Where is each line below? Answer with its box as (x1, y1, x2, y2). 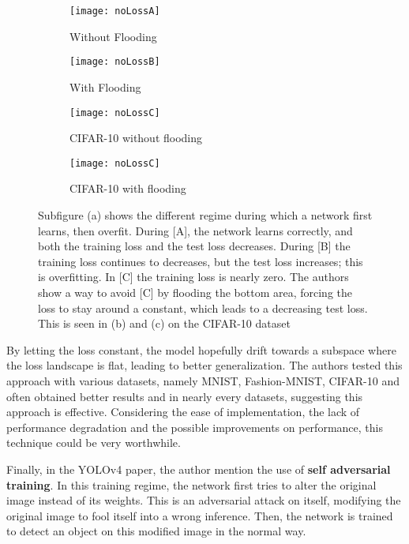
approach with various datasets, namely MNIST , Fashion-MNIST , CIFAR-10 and (6, 372, 400, 388)
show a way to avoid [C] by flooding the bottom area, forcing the (38, 283, 352, 300)
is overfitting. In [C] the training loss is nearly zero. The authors (38, 268, 349, 285)
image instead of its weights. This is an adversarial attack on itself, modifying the (6, 492, 401, 508)
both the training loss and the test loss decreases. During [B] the (38, 238, 351, 254)
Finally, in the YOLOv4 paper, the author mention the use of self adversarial (6, 460, 391, 477)
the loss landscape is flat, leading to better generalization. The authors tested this (6, 357, 403, 373)
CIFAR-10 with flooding (69, 180, 186, 197)
